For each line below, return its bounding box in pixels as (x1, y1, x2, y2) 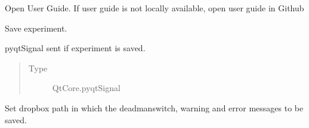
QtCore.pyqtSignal (52, 82, 120, 94)
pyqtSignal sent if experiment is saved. (5, 42, 146, 54)
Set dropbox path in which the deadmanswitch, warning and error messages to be (5, 101, 304, 114)
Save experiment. (5, 21, 67, 34)
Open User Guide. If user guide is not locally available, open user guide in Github (5, 2, 304, 14)
